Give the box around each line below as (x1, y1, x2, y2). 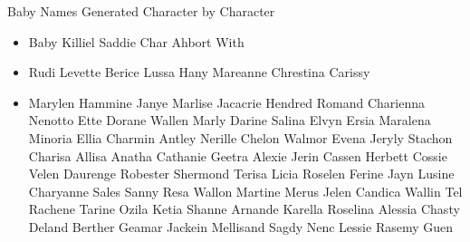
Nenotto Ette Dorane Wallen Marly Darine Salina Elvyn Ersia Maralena (28, 111, 431, 130)
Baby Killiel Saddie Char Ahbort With (28, 32, 245, 51)
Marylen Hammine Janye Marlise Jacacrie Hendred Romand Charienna (28, 92, 425, 111)
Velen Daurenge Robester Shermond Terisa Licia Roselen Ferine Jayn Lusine (28, 164, 455, 183)
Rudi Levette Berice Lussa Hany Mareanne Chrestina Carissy (28, 63, 370, 82)
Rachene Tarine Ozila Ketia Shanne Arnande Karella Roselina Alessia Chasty (28, 199, 460, 218)
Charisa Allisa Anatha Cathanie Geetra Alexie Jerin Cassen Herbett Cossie (28, 146, 447, 165)
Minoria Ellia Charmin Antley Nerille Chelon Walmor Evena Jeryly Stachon (28, 128, 453, 147)
